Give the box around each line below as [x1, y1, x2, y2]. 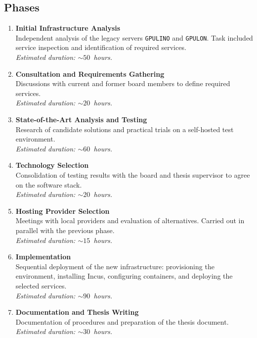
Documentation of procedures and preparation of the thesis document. [15, 316, 229, 327]
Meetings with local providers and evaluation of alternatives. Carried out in [15, 215, 245, 226]
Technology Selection [15, 160, 89, 170]
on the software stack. [15, 179, 82, 190]
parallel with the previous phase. [15, 225, 115, 235]
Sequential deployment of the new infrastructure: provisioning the [15, 261, 214, 271]
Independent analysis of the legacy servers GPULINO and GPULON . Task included [15, 32, 253, 43]
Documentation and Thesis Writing [15, 307, 139, 317]
